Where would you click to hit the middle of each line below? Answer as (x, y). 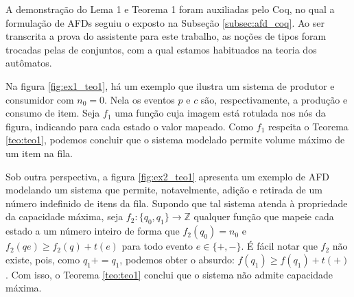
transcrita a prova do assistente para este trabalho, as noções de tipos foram (166, 36)
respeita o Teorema (308, 126)
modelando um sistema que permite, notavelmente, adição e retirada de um (164, 190)
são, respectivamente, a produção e (274, 99)
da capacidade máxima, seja (64, 216)
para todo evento (157, 246)
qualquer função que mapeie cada (264, 216)
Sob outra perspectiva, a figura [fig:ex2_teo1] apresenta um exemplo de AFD (168, 176)
